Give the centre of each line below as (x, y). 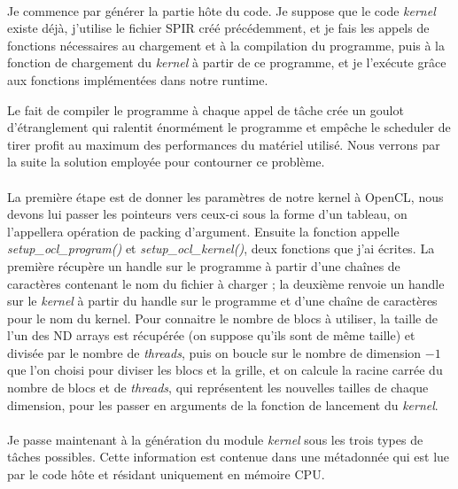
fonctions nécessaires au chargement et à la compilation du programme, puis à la (226, 45)
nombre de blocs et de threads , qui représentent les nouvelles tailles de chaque (218, 388)
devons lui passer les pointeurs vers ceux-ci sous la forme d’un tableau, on (207, 214)
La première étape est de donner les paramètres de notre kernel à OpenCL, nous (225, 196)
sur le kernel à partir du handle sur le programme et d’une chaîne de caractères (222, 301)
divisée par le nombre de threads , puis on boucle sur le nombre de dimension (214, 352)
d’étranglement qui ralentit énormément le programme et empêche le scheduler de (229, 127)
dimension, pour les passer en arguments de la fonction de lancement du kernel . (223, 404)
